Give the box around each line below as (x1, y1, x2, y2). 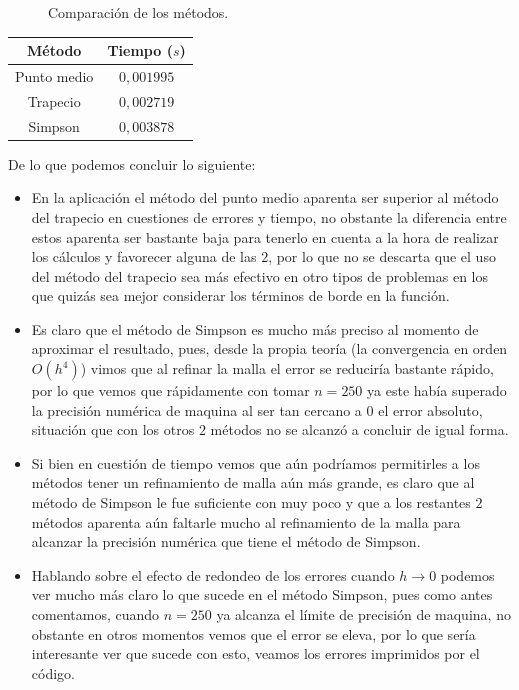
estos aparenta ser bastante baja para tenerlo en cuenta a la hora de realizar (31, 226, 499, 247)
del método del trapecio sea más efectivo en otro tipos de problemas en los (31, 265, 489, 286)
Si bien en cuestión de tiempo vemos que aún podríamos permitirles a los (31, 452, 480, 473)
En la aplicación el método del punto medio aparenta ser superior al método (31, 187, 499, 208)
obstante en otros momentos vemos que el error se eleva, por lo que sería (31, 623, 476, 644)
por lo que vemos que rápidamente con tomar (31, 380, 310, 401)
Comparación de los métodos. (48, 2, 229, 22)
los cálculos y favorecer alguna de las (31, 246, 257, 267)
